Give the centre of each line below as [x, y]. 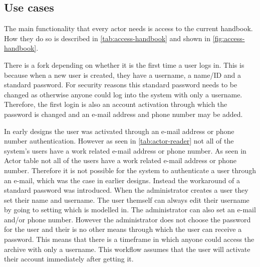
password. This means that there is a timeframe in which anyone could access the [129, 239]
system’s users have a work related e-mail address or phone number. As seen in [125, 150]
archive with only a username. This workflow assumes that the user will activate [127, 249]
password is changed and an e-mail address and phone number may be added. [123, 114]
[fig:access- [229, 38]
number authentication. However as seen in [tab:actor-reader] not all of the [119, 141]
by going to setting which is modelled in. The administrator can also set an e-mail [130, 210]
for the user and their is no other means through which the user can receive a [123, 229]
